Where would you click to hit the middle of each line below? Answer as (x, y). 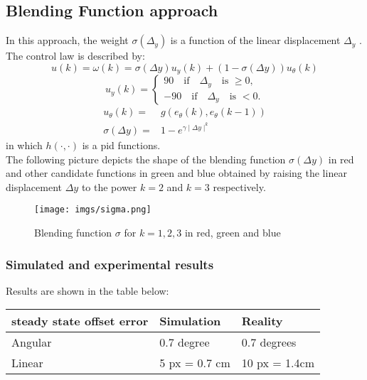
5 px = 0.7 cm (195, 363)
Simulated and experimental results (110, 264)
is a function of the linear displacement (255, 40)
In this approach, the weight (67, 40)
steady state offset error (80, 321)
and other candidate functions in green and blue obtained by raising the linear (176, 173)
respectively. (239, 186)
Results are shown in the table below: (87, 290)
